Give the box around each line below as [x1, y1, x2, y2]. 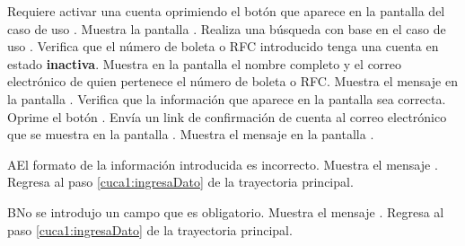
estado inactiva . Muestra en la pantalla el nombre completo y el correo [7, 54, 402, 73]
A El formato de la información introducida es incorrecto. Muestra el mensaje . [7, 154, 438, 173]
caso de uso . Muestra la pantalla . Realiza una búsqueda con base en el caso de [7, 19, 446, 38]
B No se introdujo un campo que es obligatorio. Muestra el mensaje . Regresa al [7, 202, 444, 221]
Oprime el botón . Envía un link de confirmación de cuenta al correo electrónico [7, 107, 447, 126]
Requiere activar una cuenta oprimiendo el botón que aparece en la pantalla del [7, 2, 445, 20]
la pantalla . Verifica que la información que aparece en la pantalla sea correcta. [7, 89, 446, 108]
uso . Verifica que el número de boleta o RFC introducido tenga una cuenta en [7, 37, 439, 56]
